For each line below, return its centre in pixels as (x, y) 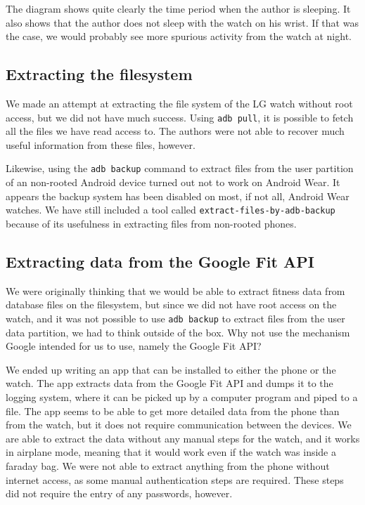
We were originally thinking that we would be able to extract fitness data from (175, 290)
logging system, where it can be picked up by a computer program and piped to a (182, 396)
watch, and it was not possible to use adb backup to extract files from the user (175, 318)
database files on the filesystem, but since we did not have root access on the (171, 304)
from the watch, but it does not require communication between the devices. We (179, 425)
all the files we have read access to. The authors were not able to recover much (175, 131)
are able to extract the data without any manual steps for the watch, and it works (183, 438)
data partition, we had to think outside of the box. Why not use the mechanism (178, 332)
